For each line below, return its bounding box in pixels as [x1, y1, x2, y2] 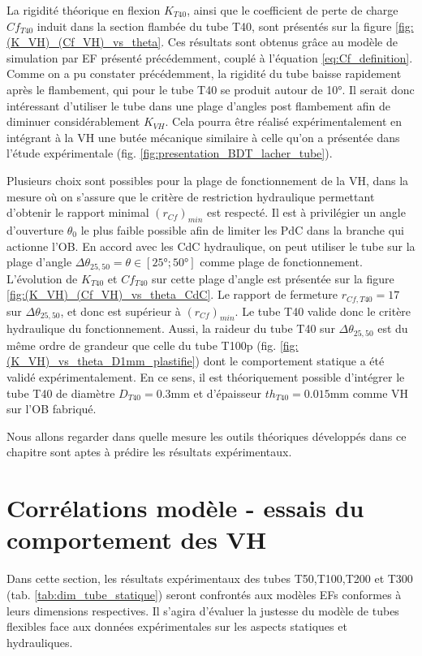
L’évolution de [6, 270, 78, 287]
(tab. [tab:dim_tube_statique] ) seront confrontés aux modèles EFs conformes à [6, 585, 402, 602]
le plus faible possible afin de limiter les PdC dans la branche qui [80, 221, 404, 238]
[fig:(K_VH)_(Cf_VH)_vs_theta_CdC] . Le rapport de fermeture [6, 286, 338, 303]
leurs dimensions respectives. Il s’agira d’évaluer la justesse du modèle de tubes [6, 602, 399, 619]
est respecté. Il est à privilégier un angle [206, 204, 406, 221]
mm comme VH [329, 384, 409, 401]
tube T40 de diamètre [6, 384, 115, 401]
